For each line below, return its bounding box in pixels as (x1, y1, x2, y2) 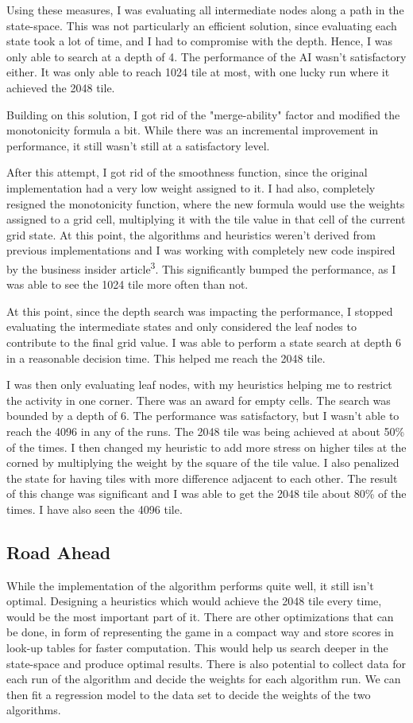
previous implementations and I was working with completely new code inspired (6, 242, 396, 258)
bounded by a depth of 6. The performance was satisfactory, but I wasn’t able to (6, 407, 399, 424)
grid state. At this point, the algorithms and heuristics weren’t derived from (6, 226, 376, 243)
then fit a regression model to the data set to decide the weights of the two (6, 686, 371, 702)
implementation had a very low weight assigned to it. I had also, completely (6, 179, 376, 196)
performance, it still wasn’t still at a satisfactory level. (6, 137, 270, 154)
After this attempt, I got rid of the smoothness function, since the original (6, 164, 368, 181)
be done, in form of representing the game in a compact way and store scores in (6, 624, 394, 640)
